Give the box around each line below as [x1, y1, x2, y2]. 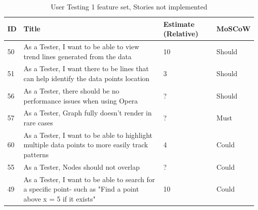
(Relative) [163, 28, 198, 39]
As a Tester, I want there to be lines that [23, 63, 149, 74]
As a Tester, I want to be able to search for [23, 174, 155, 184]
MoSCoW [216, 23, 251, 34]
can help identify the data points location [23, 73, 150, 84]
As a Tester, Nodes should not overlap [23, 161, 140, 172]
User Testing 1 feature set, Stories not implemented [51, 1, 207, 11]
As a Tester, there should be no [23, 85, 120, 96]
